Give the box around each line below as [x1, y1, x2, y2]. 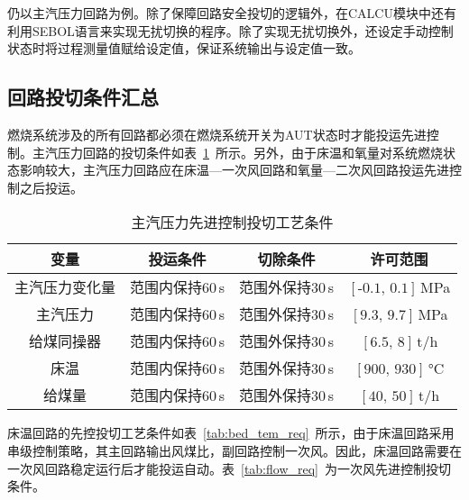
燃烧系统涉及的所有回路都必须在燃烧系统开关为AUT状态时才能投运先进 [7, 124, 427, 143]
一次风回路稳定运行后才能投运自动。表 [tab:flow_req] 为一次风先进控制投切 [7, 459, 452, 477]
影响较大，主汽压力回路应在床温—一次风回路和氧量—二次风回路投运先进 [19, 160, 449, 179]
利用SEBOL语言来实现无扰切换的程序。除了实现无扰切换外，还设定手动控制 [7, 21, 454, 40]
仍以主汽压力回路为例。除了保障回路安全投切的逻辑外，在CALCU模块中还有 [7, 4, 456, 22]
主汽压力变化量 [14, 277, 116, 298]
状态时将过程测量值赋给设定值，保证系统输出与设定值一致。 [7, 39, 361, 58]
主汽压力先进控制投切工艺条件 [131, 212, 334, 233]
